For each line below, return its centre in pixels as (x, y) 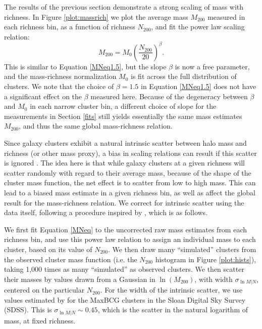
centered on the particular (44, 290)
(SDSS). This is (28, 310)
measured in (226, 16)
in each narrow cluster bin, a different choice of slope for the (123, 106)
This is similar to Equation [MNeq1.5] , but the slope (85, 66)
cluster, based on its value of (48, 249)
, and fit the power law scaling (198, 27)
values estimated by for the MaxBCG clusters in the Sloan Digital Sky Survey (125, 299)
